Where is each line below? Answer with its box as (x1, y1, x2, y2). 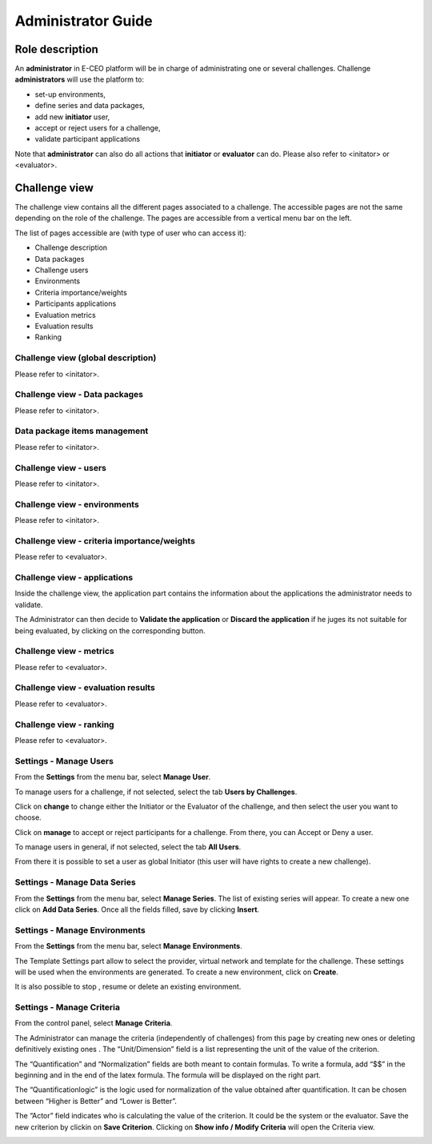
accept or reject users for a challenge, (34, 123, 161, 133)
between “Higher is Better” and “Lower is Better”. (14, 1096, 178, 1106)
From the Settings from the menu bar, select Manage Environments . (14, 941, 243, 951)
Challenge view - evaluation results (14, 682, 155, 693)
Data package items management (14, 425, 149, 436)
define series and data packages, (34, 101, 146, 110)
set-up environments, (34, 89, 106, 99)
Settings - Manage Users (14, 755, 114, 766)
